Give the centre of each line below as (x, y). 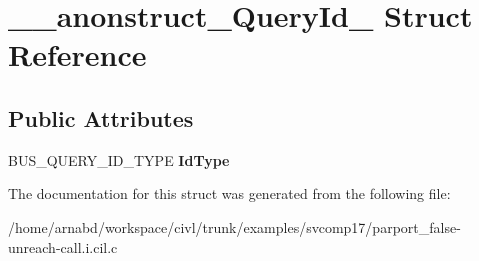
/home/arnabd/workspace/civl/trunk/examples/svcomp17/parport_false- (234, 226)
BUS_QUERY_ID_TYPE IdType (119, 159)
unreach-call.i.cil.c (63, 246)
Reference (77, 54)
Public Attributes (101, 117)
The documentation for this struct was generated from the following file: (229, 193)
